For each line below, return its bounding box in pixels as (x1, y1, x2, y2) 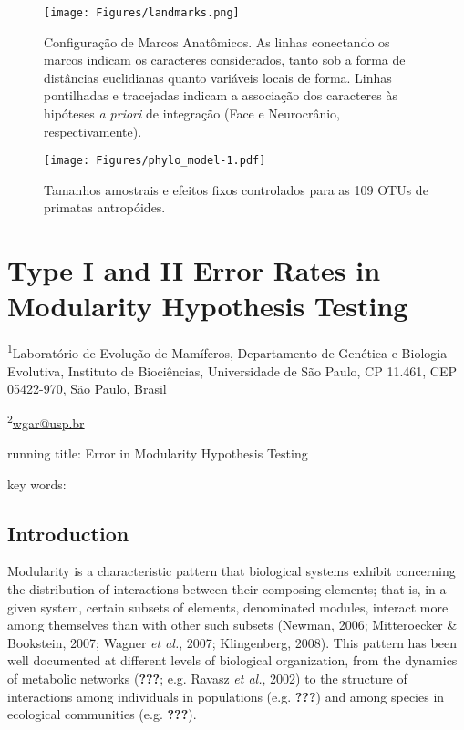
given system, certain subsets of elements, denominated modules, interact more (7, 597, 449, 616)
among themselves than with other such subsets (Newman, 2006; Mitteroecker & (7, 615, 458, 634)
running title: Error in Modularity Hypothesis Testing (7, 444, 308, 463)
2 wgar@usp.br (7, 410, 85, 432)
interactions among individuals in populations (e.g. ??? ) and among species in (7, 686, 445, 705)
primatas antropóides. (44, 198, 166, 217)
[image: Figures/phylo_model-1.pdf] (44, 154, 266, 168)
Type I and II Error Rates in (7, 252, 381, 289)
